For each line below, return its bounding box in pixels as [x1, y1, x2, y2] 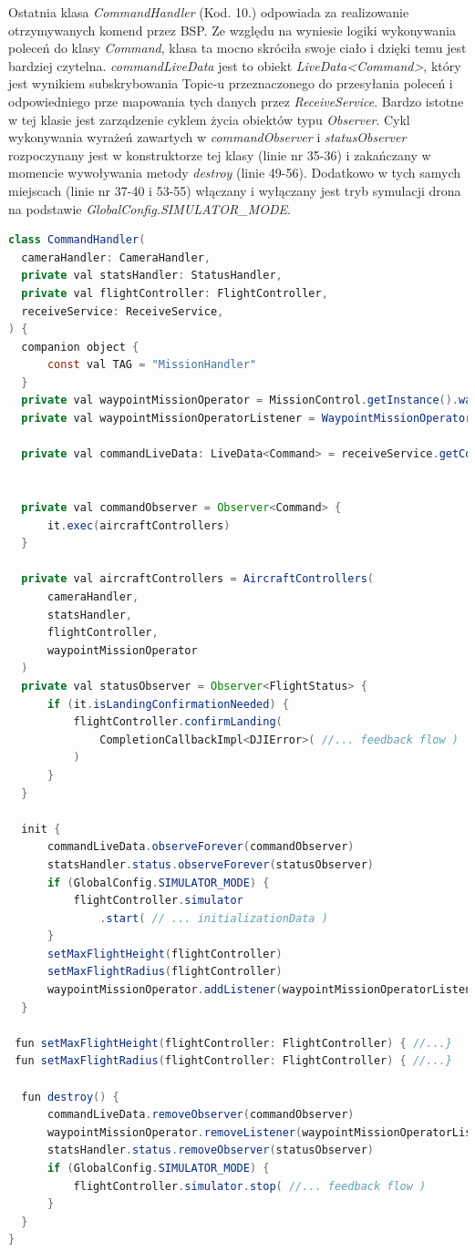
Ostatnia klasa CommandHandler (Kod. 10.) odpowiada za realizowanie [8, 3, 409, 21]
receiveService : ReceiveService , [21, 304, 224, 318]
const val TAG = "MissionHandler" [46, 358, 257, 372]
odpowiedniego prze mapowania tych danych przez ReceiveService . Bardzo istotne [8, 91, 464, 110]
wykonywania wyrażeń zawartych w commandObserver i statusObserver [8, 128, 407, 147]
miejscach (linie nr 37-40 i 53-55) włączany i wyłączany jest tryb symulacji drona [8, 180, 461, 200]
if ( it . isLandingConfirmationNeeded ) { [46, 697, 289, 711]
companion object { [21, 340, 139, 354]
